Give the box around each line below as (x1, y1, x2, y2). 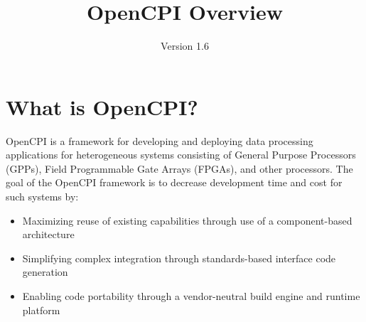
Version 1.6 (161, 38, 209, 53)
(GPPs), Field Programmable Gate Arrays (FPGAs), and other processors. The (6, 161, 353, 176)
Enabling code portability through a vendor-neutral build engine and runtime (22, 289, 360, 303)
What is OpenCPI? (6, 92, 198, 121)
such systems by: (6, 189, 79, 204)
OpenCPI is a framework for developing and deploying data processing (6, 133, 313, 148)
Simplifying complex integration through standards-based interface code (22, 250, 336, 265)
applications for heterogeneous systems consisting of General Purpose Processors (6, 147, 356, 162)
